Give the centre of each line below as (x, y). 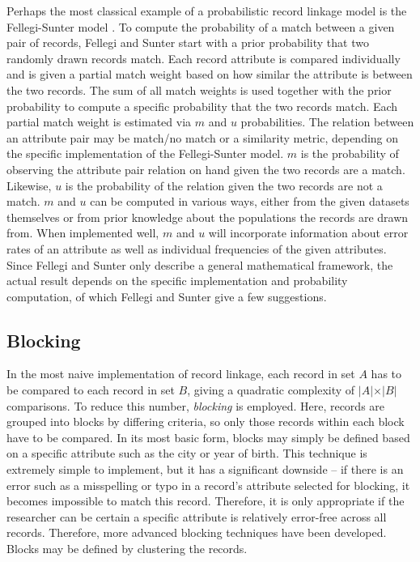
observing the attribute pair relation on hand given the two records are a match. (206, 169)
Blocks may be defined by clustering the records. (127, 549)
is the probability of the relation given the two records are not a (224, 185)
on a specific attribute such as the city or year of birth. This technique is (187, 453)
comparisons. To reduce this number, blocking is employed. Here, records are (196, 405)
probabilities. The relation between (327, 122)
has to (386, 374)
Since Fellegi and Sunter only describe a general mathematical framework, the (200, 264)
